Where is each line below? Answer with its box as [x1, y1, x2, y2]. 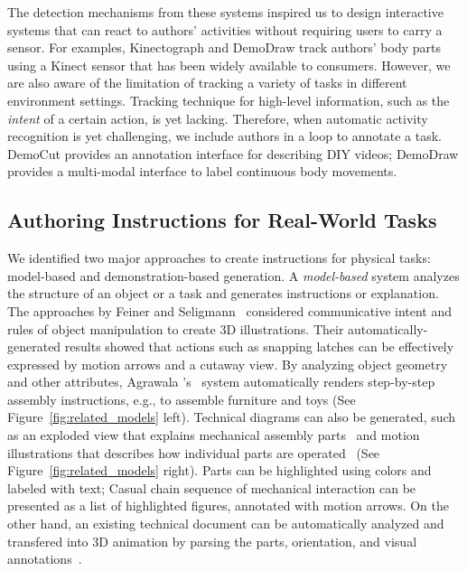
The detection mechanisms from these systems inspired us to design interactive [7, 3, 444, 21]
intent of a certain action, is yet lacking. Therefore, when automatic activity [7, 108, 428, 127]
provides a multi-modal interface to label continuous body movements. [7, 162, 397, 181]
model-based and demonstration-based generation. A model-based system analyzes [7, 266, 460, 285]
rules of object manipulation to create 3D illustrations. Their [7, 319, 344, 338]
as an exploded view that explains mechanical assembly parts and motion [7, 426, 420, 445]
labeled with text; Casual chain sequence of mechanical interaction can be [7, 478, 416, 497]
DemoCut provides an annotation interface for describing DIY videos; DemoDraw [7, 144, 459, 163]
